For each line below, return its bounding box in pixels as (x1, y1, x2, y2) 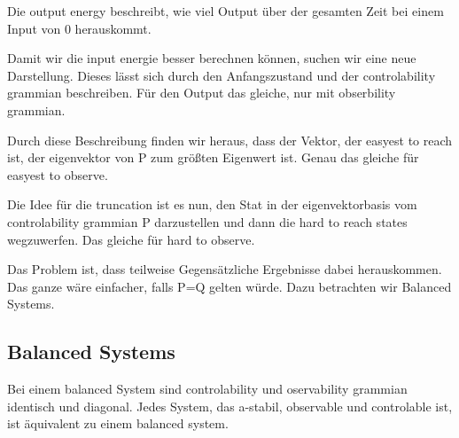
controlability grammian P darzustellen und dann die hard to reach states (7, 212, 408, 231)
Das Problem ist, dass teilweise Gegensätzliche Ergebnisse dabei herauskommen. (7, 260, 442, 278)
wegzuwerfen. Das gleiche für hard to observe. (7, 230, 255, 248)
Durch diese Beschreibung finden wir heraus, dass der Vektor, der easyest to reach (7, 130, 453, 149)
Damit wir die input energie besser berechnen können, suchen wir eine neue (7, 49, 416, 67)
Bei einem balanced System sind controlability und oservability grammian (7, 379, 408, 398)
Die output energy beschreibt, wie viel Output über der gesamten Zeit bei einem (7, 2, 444, 20)
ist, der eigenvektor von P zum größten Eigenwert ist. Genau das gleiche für (7, 148, 419, 167)
